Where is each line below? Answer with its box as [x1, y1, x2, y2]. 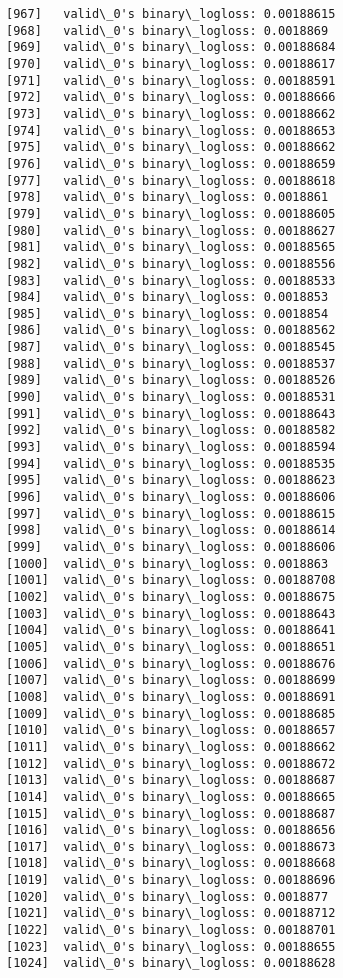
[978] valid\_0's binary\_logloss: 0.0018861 [6, 190, 329, 205]
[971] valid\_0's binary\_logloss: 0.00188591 [6, 73, 336, 88]
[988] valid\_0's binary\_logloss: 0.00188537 [6, 356, 336, 371]
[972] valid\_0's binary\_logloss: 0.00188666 [6, 90, 336, 105]
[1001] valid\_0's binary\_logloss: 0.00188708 [6, 573, 336, 588]
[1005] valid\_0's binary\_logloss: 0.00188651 [6, 639, 336, 654]
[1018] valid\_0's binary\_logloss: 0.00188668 [6, 856, 336, 871]
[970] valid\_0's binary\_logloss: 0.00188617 [6, 56, 336, 71]
